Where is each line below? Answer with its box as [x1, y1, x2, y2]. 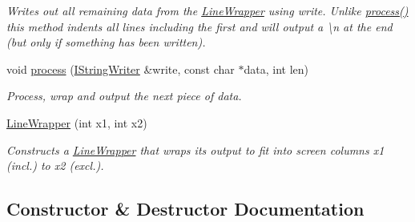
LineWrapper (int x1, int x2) [6, 114, 147, 131]
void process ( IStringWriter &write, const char [6, 60, 235, 77]
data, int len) [244, 60, 308, 77]
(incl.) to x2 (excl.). [6, 157, 104, 174]
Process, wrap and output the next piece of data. [6, 87, 242, 104]
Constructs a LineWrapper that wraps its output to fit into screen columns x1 [6, 141, 385, 158]
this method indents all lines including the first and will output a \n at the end [6, 18, 393, 34]
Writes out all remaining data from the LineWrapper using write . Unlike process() [6, 2, 409, 18]
